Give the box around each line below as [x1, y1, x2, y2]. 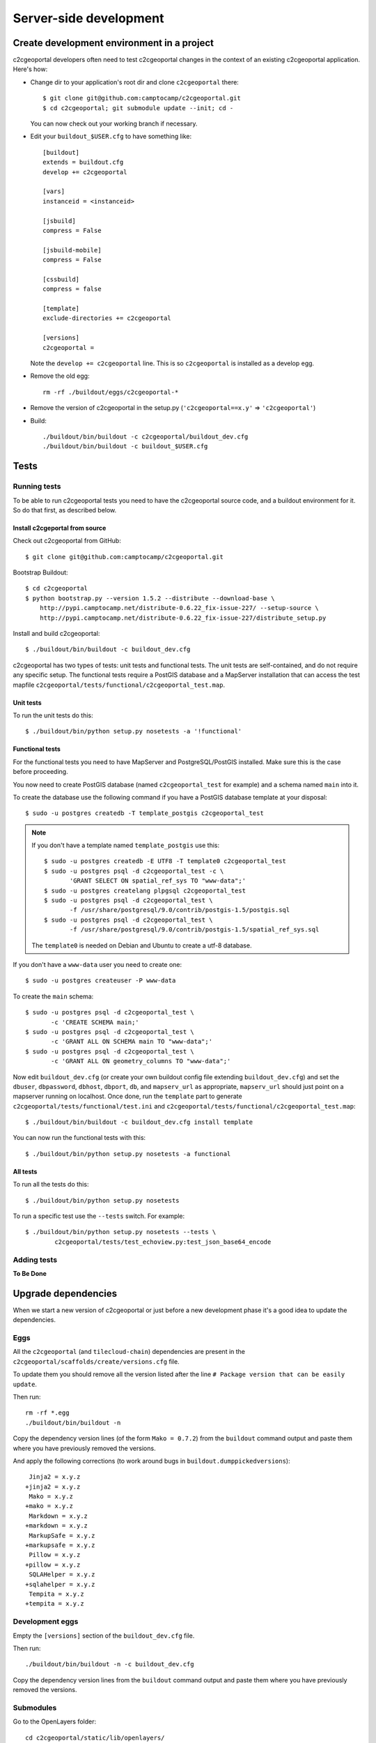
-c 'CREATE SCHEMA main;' [51, 1018, 139, 1026]
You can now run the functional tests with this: [13, 1134, 146, 1142]
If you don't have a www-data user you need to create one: [13, 961, 182, 968]
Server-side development [13, 10, 164, 26]
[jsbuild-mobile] [42, 246, 102, 254]
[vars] [42, 188, 65, 195]
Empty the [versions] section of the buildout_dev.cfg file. [13, 1631, 195, 1640]
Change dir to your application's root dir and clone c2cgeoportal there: [30, 77, 240, 86]
